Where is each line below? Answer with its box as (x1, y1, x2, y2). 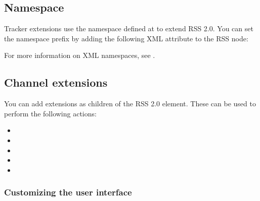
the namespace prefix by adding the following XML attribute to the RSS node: (4, 33, 248, 43)
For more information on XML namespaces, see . (4, 50, 155, 60)
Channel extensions (4, 75, 108, 90)
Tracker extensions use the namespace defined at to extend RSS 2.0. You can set (4, 23, 253, 34)
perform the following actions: (4, 108, 97, 118)
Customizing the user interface (4, 186, 132, 198)
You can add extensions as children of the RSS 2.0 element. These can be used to (4, 98, 256, 109)
